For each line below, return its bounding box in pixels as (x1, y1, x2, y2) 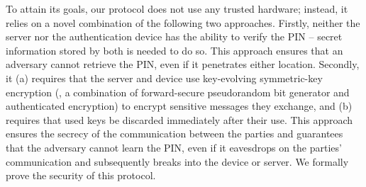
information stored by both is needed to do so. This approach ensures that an (6, 42, 343, 57)
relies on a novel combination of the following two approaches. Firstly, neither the (6, 15, 360, 30)
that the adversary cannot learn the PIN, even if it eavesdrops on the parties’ (6, 140, 342, 154)
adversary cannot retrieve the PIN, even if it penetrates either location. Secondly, (6, 57, 360, 72)
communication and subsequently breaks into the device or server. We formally (6, 154, 349, 169)
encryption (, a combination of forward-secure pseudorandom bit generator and (6, 84, 350, 99)
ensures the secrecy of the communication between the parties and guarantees (6, 126, 343, 141)
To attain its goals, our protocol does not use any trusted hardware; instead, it (6, 1, 348, 16)
